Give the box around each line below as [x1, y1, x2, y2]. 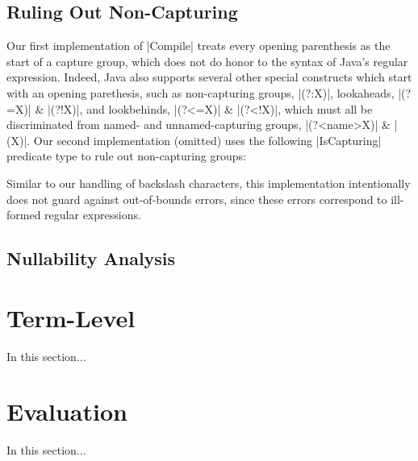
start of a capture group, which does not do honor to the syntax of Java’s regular [6, 52, 408, 69]
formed [6, 206, 41, 223]
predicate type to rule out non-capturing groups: [6, 147, 246, 164]
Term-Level [6, 301, 136, 334]
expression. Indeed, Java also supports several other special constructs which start [6, 69, 412, 85]
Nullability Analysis [6, 246, 176, 271]
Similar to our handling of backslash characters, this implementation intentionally [6, 174, 411, 191]
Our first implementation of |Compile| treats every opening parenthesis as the [6, 37, 391, 54]
